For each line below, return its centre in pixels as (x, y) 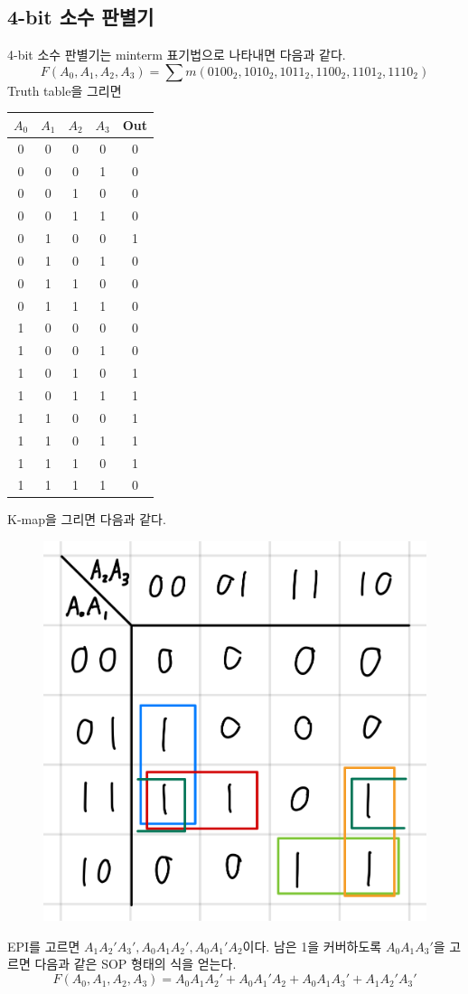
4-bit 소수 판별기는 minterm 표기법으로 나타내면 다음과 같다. (177, 55)
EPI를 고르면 (44, 946)
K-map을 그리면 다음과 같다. (87, 519)
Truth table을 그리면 (65, 90)
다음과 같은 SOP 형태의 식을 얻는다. (136, 964)
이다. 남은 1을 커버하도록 (312, 946)
